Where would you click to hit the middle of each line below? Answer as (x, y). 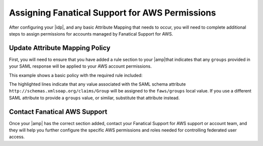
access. (17, 137)
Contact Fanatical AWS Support (58, 112)
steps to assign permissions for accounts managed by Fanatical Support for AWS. (91, 34)
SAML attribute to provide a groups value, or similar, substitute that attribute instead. (94, 98)
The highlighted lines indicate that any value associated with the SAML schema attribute (97, 84)
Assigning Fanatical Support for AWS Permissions (113, 13)
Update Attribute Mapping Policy (60, 48)
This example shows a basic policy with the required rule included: (76, 75)
